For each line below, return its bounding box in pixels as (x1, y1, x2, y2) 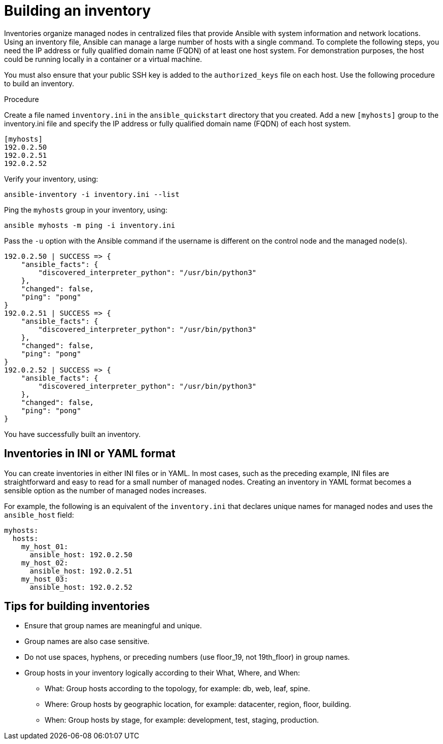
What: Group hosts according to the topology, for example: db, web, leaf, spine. (45, 684, 311, 693)
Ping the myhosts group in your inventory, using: (4, 205, 167, 214)
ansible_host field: (4, 510, 74, 519)
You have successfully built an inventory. (4, 429, 141, 438)
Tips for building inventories (4, 600, 150, 613)
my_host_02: (21, 558, 69, 567)
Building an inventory (4, 2, 151, 19)
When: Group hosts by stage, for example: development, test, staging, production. (45, 716, 319, 725)
